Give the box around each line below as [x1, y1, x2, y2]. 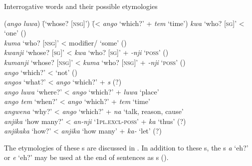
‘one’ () [4, 27, 26, 38]
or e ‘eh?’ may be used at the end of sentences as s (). [4, 152, 169, 162]
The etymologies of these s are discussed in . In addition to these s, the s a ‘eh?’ [4, 142, 249, 152]
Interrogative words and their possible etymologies [4, 1, 158, 11]
